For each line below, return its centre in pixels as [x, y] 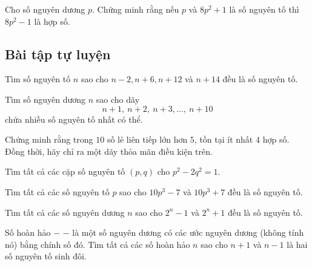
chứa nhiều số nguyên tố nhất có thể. [74, 119]
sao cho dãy [118, 99]
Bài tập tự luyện [58, 54]
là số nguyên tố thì [264, 9]
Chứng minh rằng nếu [138, 9]
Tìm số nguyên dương [45, 99]
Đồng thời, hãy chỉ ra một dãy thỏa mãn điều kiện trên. [109, 151]
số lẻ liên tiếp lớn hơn [147, 139]
